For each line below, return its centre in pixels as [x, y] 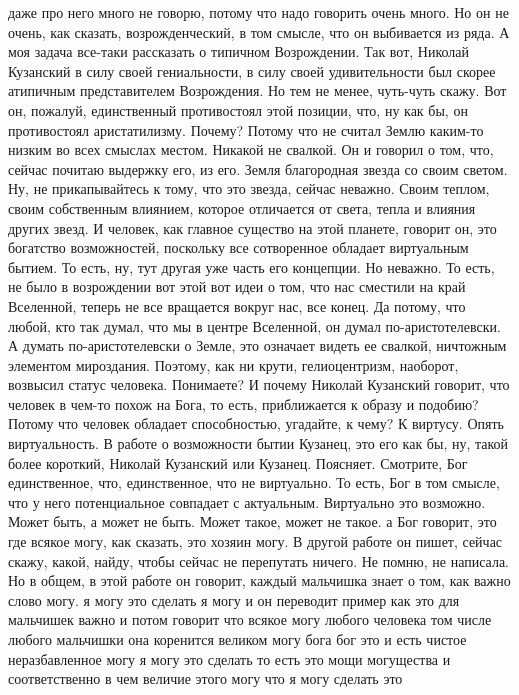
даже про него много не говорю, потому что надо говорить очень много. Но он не [258, 12]
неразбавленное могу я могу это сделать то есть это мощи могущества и [229, 658]
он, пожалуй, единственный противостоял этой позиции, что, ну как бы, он [238, 109]
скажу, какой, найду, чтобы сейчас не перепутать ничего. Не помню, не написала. [258, 560]
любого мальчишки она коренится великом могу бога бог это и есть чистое [237, 639]
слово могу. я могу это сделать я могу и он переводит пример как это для [234, 599]
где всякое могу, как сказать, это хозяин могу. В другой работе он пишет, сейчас [255, 541]
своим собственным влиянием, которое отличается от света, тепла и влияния [242, 207]
